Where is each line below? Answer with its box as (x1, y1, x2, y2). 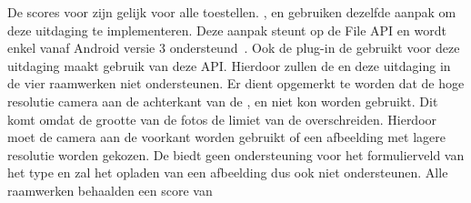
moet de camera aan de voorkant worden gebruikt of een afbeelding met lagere (7, 127, 446, 147)
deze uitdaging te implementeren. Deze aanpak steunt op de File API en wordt (7, 20, 446, 39)
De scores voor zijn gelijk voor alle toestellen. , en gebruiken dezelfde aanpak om (7, 3, 456, 21)
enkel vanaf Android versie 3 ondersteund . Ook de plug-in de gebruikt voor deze (7, 38, 460, 57)
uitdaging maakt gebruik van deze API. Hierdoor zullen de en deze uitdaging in (7, 56, 451, 75)
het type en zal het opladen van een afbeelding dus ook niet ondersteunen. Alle (7, 163, 448, 182)
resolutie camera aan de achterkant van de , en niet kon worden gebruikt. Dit (7, 91, 438, 110)
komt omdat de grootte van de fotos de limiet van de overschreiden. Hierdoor (7, 109, 437, 128)
